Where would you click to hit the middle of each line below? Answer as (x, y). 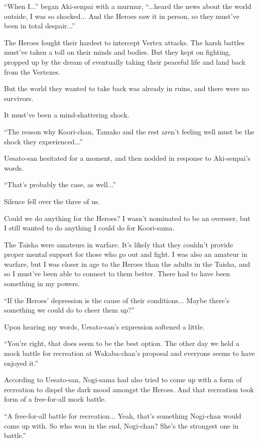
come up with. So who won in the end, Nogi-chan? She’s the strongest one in (121, 425)
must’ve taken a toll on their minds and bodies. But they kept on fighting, (118, 52)
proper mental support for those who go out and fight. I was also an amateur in (126, 254)
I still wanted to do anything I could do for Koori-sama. (89, 228)
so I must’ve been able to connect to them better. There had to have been (117, 274)
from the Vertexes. (32, 71)
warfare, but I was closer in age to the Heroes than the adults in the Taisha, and (127, 264)
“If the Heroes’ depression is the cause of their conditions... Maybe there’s (117, 300)
